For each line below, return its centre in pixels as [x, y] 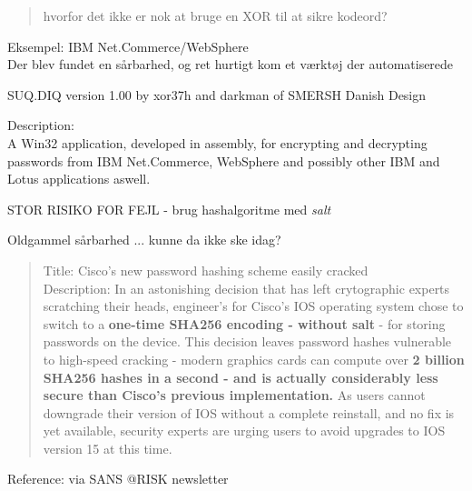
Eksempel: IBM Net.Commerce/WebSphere [128, 46]
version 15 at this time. [108, 448]
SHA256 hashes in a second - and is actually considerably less [241, 377]
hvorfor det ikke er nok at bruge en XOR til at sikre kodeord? [215, 15]
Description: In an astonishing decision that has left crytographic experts [246, 288]
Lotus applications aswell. [79, 179]
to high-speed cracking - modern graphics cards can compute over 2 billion [254, 359]
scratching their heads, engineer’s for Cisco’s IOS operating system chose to [253, 306]
